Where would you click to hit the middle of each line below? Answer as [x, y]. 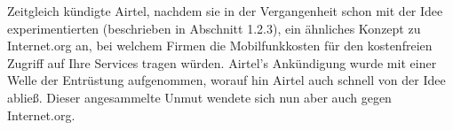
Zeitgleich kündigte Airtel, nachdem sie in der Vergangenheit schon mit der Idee [225, 11]
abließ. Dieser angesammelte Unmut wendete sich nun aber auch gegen [199, 97]
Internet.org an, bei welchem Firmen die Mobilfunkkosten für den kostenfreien [220, 46]
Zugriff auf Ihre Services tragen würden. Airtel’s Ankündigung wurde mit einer [222, 62]
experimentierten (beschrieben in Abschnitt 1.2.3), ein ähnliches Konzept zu [214, 28]
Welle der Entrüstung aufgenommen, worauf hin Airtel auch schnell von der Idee [226, 80]
